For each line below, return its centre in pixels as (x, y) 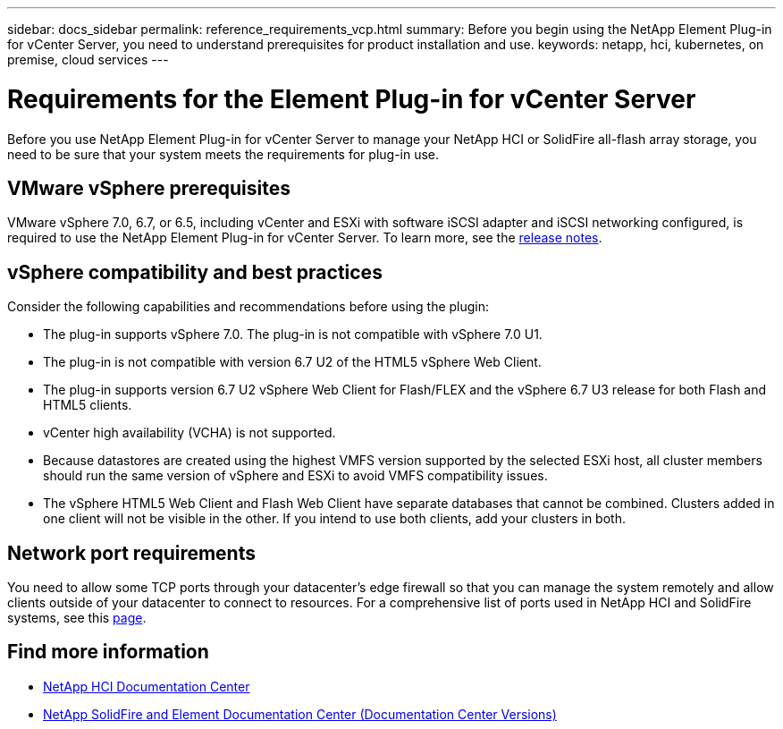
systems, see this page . (77, 618)
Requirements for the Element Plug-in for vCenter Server (352, 99)
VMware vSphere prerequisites (149, 188)
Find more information (108, 652)
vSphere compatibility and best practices (195, 272)
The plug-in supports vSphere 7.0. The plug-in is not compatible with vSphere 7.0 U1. (293, 335)
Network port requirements (131, 553)
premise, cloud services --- (88, 59)
